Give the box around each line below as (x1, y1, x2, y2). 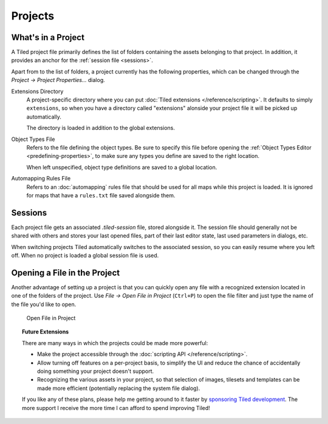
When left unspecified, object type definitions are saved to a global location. (26, 163, 217, 171)
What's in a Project (11, 32, 85, 43)
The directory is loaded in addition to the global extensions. (26, 125, 176, 132)
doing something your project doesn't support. (37, 368, 154, 375)
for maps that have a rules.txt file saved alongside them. (26, 191, 176, 199)
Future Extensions (22, 328, 69, 335)
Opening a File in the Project (11, 267, 120, 278)
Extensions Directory (11, 87, 64, 95)
